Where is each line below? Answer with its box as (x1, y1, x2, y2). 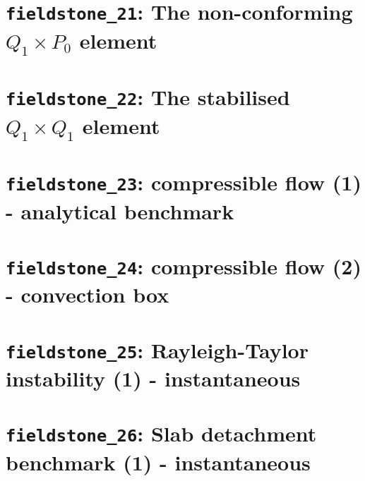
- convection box (6, 280, 169, 309)
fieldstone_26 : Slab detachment (6, 419, 317, 448)
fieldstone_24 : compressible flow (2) (6, 252, 361, 281)
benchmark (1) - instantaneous (6, 447, 311, 476)
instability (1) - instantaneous (6, 364, 301, 393)
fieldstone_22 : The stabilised (6, 83, 290, 111)
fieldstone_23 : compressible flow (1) (6, 168, 361, 197)
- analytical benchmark (6, 196, 234, 225)
